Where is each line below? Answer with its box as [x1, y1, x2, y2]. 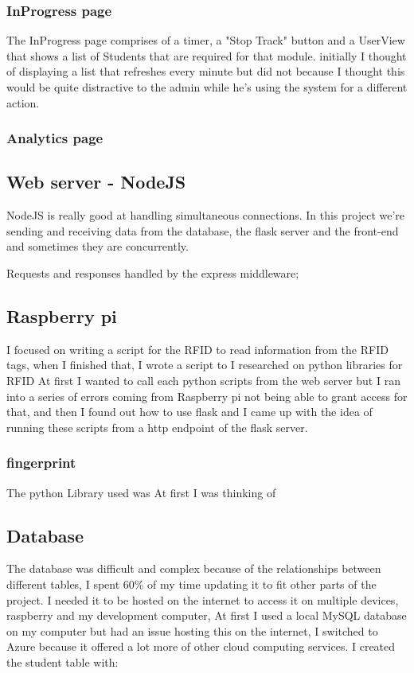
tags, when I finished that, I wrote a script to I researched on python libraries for [6, 356, 403, 373]
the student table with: [6, 653, 119, 670]
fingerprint [6, 453, 76, 473]
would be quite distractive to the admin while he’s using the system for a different [6, 79, 408, 95]
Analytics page [6, 128, 103, 148]
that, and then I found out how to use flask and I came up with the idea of [6, 403, 373, 420]
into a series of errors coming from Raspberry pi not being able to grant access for [6, 387, 408, 404]
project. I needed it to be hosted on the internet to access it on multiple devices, [6, 591, 399, 608]
